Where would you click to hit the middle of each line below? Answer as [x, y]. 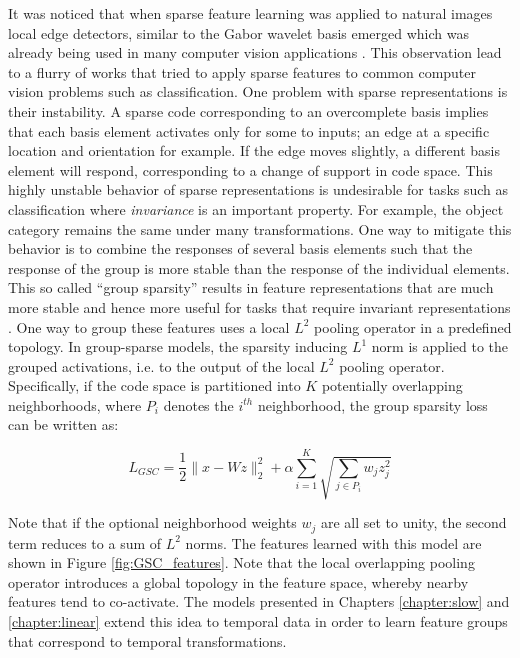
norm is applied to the [440, 346]
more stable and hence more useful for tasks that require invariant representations [259, 306]
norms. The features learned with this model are [333, 542]
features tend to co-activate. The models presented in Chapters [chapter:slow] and [259, 601]
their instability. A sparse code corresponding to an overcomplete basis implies [248, 110]
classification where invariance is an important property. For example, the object [256, 208]
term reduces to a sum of [85, 542]
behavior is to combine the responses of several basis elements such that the [240, 248]
